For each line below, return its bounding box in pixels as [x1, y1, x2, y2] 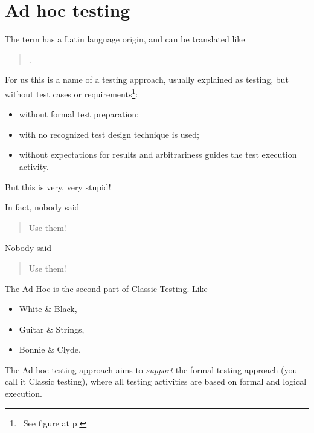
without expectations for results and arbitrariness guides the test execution [19, 148, 297, 161]
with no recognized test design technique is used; [19, 128, 200, 140]
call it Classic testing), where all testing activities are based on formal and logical [5, 375, 307, 388]
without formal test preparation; [19, 108, 139, 120]
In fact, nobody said [5, 201, 80, 213]
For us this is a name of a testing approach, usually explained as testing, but [5, 73, 289, 86]
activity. [19, 160, 49, 172]
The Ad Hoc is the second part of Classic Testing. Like [5, 282, 208, 295]
